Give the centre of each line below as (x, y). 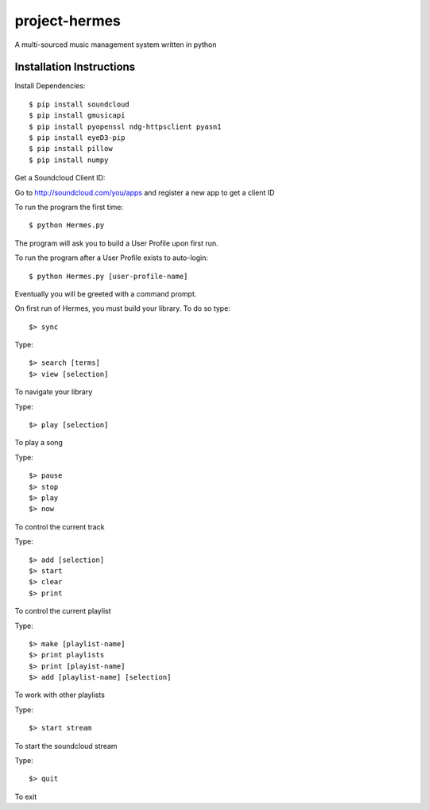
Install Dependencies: (50, 86)
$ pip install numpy (69, 160)
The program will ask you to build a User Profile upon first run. (116, 243)
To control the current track (60, 527)
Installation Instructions (75, 67)
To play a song (39, 443)
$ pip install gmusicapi (77, 116)
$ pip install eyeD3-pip (77, 138)
